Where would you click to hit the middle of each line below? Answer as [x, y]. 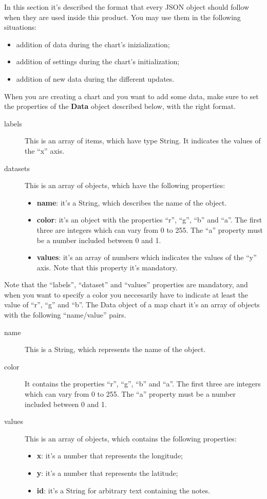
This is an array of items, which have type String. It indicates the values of [143, 141]
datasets [17, 168]
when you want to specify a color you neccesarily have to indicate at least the [126, 294]
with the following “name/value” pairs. [65, 315]
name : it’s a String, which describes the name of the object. [132, 202]
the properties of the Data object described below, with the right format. [120, 106]
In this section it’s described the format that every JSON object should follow [127, 7]
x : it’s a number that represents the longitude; [110, 456]
